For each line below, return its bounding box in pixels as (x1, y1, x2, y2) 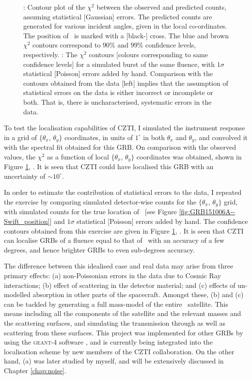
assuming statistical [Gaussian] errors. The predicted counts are (23, 11, 212, 21)
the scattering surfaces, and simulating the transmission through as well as (4, 317, 226, 328)
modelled (4, 289, 31, 300)
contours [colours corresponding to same (89, 49, 208, 59)
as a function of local (47, 151, 109, 161)
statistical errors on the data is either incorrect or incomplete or (23, 87, 213, 97)
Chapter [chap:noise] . (4, 365, 66, 375)
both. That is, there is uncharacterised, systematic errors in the (23, 96, 212, 107)
